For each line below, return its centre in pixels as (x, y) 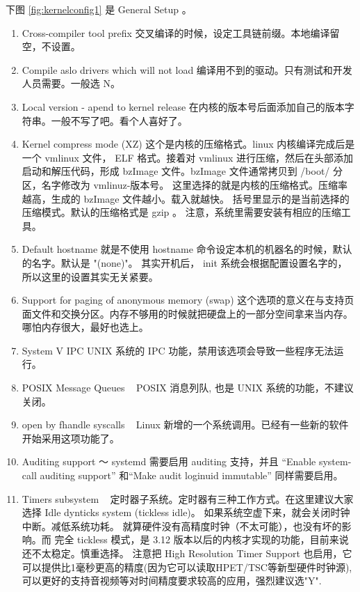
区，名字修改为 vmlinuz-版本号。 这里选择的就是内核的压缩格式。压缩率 (185, 184)
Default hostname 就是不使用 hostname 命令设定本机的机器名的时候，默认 (187, 249)
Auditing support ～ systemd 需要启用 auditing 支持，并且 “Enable (169, 461)
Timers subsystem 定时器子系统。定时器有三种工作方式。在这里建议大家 (188, 498)
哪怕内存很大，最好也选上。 (85, 327)
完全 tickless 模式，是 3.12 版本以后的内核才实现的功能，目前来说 (202, 539)
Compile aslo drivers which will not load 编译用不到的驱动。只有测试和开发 (187, 69)
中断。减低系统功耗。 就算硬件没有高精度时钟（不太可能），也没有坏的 (182, 525)
